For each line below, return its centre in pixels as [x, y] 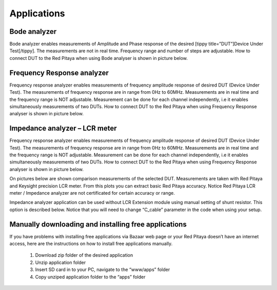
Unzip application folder [61, 262]
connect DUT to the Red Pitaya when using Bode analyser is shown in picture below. [99, 58]
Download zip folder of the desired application [84, 255]
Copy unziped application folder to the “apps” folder [90, 277]
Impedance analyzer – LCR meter [63, 128]
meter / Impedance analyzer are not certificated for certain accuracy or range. [92, 193]
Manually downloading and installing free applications [98, 224]
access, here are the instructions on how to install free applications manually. [91, 244]
